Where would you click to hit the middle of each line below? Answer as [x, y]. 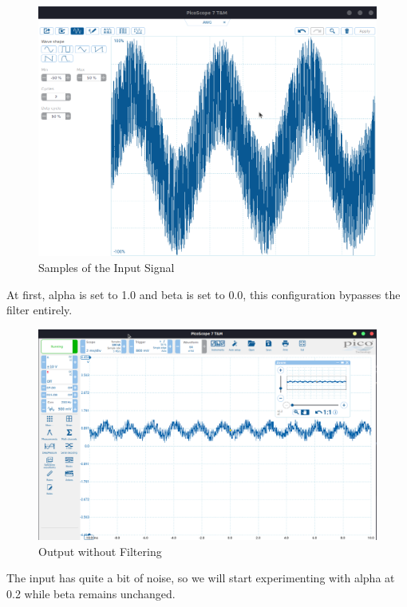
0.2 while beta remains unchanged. [91, 594]
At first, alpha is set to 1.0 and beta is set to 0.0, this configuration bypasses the [203, 294]
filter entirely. [40, 310]
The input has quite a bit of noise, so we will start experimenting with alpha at [201, 578]
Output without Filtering [100, 551]
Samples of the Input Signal [107, 267]
